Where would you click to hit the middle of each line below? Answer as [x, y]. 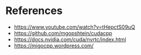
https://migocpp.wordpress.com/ [54, 46]
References [34, 11]
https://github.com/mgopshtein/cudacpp [63, 33]
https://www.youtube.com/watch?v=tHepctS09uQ [74, 27]
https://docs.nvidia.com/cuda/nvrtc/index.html [70, 39]
